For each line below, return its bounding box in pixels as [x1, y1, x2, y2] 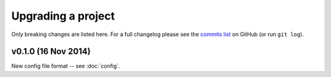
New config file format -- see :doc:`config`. [11, 62, 121, 70]
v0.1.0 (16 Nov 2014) [11, 46, 91, 57]
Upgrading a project [11, 9, 115, 23]
